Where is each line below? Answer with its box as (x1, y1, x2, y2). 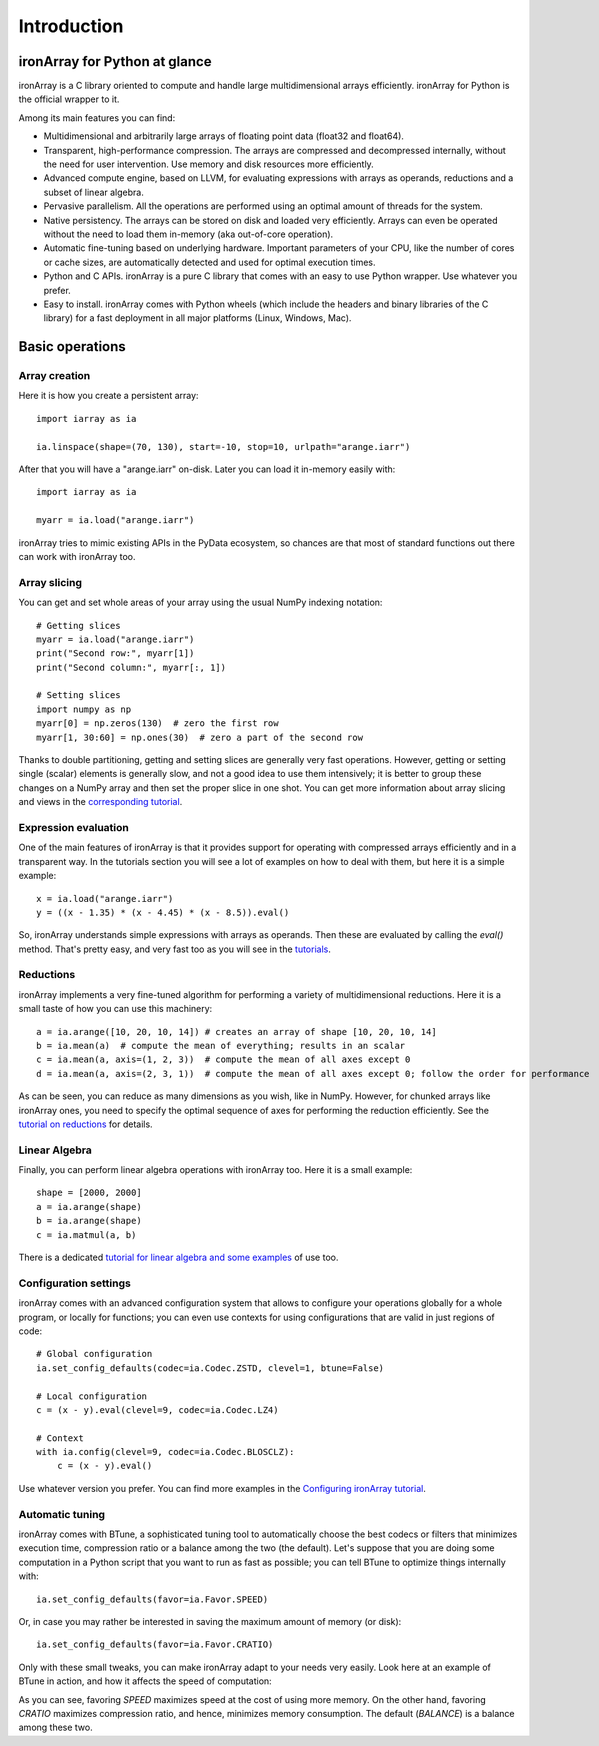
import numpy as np (36, 703, 132, 715)
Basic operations (18, 338, 127, 355)
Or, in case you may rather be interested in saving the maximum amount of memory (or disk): (18, 1615, 402, 1627)
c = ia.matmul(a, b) (36, 1229, 137, 1240)
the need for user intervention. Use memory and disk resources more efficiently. (43, 158, 374, 170)
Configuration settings (18, 1276, 132, 1290)
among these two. (18, 1721, 94, 1734)
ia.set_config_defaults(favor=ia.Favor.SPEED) (36, 1593, 269, 1605)
